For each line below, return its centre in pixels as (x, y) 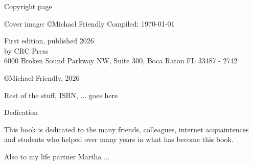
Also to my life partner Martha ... (57, 156)
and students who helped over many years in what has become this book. (119, 139)
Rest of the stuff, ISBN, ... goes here (61, 95)
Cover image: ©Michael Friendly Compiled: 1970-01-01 (89, 23)
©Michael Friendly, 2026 (42, 77)
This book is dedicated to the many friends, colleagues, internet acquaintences (126, 129)
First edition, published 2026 (49, 41)
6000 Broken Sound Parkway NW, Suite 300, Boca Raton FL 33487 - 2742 (121, 61)
